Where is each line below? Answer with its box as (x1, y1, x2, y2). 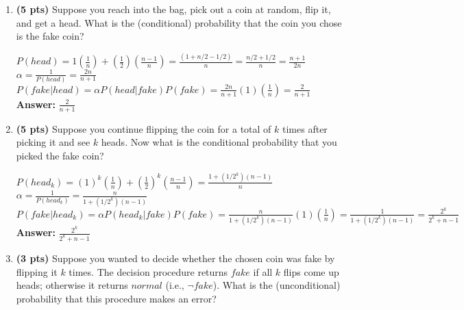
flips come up (283, 264, 339, 279)
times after (282, 121, 328, 135)
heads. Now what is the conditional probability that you (101, 135, 337, 149)
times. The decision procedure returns (69, 264, 228, 279)
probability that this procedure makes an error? (16, 291, 217, 305)
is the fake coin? (16, 29, 84, 43)
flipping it (16, 264, 58, 279)
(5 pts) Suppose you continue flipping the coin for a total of (16, 121, 271, 135)
